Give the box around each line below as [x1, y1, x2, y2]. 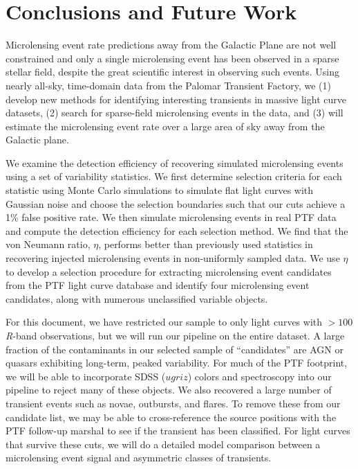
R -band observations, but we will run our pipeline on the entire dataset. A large [6, 328, 345, 342]
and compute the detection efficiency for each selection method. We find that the [6, 223, 348, 238]
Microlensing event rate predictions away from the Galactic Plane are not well [6, 37, 337, 52]
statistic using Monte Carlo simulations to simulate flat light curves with [6, 183, 314, 197]
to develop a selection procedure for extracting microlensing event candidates [6, 264, 332, 278]
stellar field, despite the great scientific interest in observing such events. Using [6, 64, 339, 79]
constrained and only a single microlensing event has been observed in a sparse [6, 51, 339, 65]
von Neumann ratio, [6, 237, 91, 251]
